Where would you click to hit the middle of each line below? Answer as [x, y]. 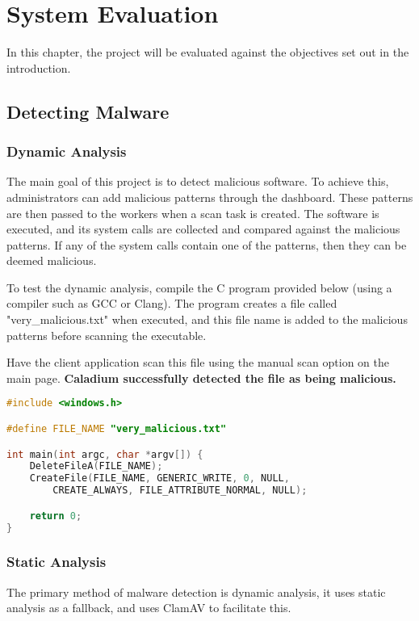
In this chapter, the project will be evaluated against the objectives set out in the [208, 52]
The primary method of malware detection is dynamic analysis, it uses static [196, 592]
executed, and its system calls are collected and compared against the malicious [203, 229]
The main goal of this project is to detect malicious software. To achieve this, [198, 181]
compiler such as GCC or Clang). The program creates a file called [172, 303]
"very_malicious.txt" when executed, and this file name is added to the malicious [207, 319]
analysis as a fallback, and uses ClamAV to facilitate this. [149, 608]
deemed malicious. [52, 260]
